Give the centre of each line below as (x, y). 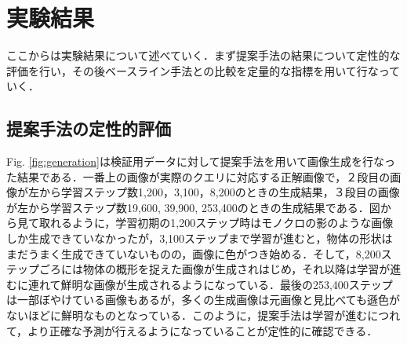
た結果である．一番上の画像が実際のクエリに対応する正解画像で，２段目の (198, 176)
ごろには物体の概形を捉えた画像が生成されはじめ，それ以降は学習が (214, 269)
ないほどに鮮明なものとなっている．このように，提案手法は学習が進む (187, 315)
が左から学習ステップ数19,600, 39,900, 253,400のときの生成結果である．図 (193, 207)
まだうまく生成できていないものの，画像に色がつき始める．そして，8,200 (194, 253)
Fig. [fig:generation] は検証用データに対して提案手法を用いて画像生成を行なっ (201, 161)
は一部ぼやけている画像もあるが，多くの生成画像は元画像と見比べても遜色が (203, 300)
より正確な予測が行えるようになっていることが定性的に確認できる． (203, 330)
